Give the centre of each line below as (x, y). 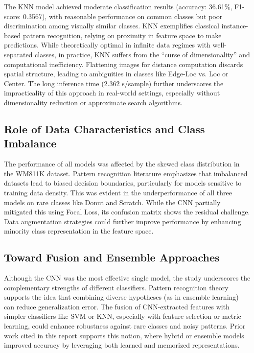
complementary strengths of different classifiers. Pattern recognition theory (116, 287)
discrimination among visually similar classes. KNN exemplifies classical (112, 26)
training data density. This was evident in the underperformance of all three (118, 192)
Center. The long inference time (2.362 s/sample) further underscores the (114, 83)
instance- (235, 26)
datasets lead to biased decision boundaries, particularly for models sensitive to (123, 183)
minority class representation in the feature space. (79, 231)
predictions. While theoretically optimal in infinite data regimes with (107, 45)
